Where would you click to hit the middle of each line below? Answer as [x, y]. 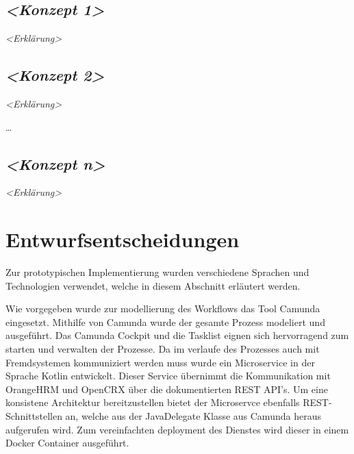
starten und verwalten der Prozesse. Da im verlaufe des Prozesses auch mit [163, 349]
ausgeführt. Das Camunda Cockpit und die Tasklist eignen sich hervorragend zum [177, 335]
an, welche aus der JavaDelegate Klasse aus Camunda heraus [193, 416]
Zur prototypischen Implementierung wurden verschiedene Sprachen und [157, 272]
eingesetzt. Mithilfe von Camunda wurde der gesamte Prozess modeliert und [165, 321]
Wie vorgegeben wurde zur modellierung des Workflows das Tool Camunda [163, 308]
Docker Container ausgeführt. [67, 443]
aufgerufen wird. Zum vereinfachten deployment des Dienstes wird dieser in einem [177, 429]
